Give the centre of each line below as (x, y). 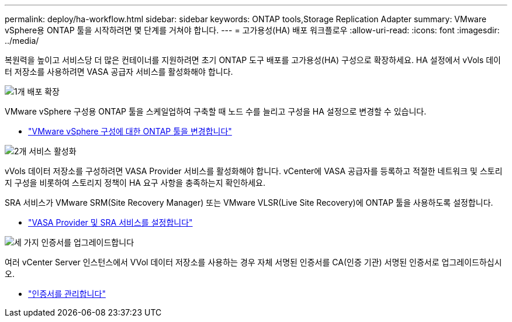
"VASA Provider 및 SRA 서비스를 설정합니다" (110, 222)
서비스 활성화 (53, 151)
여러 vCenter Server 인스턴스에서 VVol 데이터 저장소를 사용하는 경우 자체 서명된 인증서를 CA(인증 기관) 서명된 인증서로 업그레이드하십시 (253, 262)
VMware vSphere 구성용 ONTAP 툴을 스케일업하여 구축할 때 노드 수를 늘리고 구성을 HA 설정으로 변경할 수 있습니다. (216, 111)
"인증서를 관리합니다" (67, 294)
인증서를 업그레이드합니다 (88, 242)
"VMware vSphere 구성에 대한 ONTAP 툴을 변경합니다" (130, 131)
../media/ (22, 41)
